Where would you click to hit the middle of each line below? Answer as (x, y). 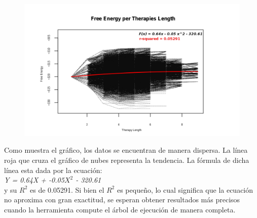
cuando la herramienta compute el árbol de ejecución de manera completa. (120, 210)
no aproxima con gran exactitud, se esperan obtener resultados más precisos (122, 200)
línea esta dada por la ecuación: (53, 170)
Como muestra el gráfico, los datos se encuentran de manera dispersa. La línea (126, 150)
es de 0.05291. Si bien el (67, 189)
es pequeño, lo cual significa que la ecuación (185, 189)
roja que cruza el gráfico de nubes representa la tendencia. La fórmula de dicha (127, 160)
